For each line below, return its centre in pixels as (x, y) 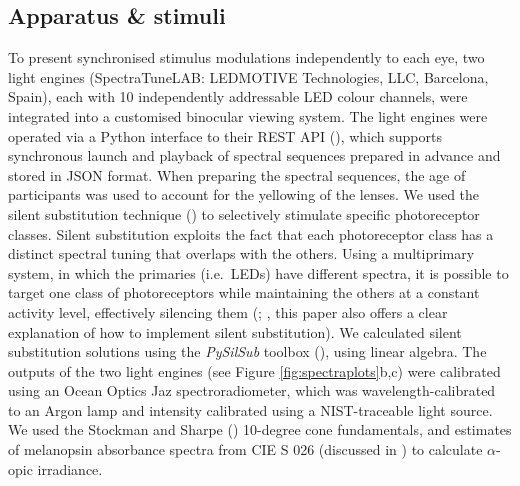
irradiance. (70, 468)
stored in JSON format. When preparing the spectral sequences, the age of (237, 174)
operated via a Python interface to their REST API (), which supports (225, 135)
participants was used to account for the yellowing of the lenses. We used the (244, 194)
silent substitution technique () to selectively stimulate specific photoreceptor (244, 213)
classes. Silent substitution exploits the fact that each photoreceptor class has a (251, 233)
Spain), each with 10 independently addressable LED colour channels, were (238, 96)
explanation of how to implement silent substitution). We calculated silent (235, 331)
